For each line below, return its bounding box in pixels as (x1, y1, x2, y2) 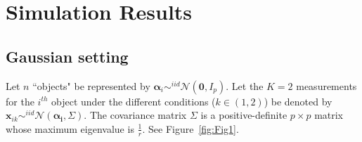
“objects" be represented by (32, 78, 150, 93)
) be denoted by (264, 93, 332, 108)
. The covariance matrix (84, 108, 187, 122)
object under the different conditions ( (51, 93, 216, 108)
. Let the (226, 78, 264, 93)
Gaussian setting (6, 45, 129, 67)
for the (6, 93, 34, 108)
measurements (296, 78, 357, 93)
